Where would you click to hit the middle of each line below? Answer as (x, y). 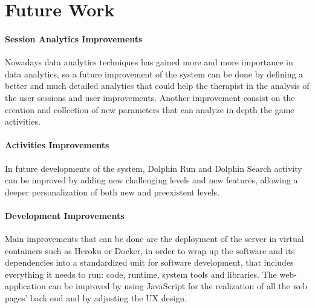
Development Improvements (65, 215)
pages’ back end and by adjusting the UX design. (96, 298)
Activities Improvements (57, 145)
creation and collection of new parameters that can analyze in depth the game (150, 109)
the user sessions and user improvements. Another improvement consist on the (150, 97)
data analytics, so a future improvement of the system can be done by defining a (154, 74)
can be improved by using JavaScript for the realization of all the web (178, 286)
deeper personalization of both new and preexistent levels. (112, 192)
